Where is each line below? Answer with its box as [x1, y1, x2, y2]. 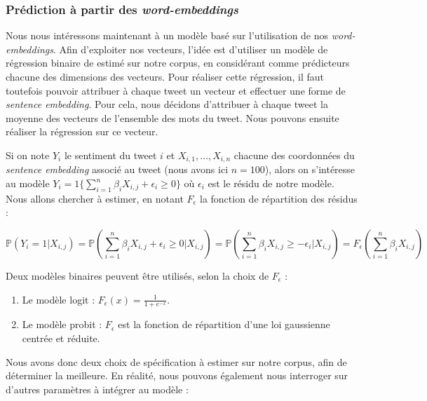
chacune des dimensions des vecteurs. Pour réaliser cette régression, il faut [6, 69, 325, 83]
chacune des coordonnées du [233, 147, 355, 162]
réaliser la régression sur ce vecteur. [6, 124, 158, 139]
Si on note [6, 147, 50, 162]
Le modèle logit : [22, 292, 95, 306]
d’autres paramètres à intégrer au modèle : [6, 381, 189, 396]
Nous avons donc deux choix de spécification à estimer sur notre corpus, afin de [6, 354, 347, 369]
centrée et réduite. [22, 331, 100, 346]
